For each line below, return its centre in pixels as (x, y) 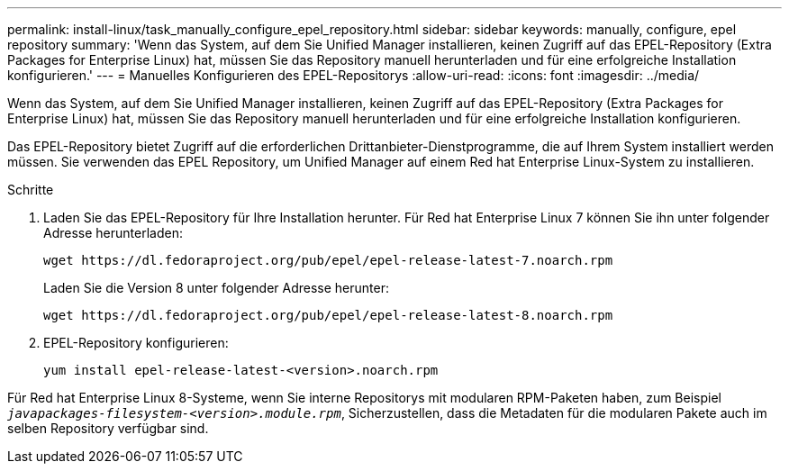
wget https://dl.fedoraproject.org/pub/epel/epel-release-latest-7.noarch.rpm (328, 260)
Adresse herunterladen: (113, 233)
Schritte (31, 190)
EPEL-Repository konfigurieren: (136, 343)
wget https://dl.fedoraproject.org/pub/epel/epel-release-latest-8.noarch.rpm (328, 315)
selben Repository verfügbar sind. (108, 428)
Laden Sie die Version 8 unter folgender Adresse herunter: (216, 288)
